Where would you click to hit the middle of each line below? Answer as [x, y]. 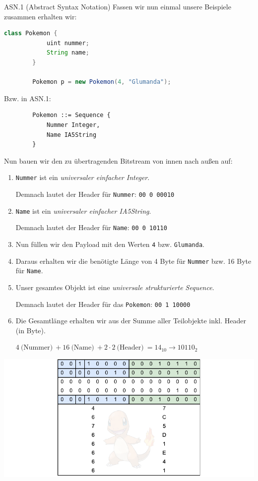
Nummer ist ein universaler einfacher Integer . [83, 177]
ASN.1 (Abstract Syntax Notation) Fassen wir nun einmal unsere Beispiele [118, 6]
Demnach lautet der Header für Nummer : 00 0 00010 [95, 194]
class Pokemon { [31, 33]
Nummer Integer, [73, 125]
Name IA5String [71, 135]
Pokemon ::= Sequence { [71, 115]
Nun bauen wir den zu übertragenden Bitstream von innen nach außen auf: [118, 160]
